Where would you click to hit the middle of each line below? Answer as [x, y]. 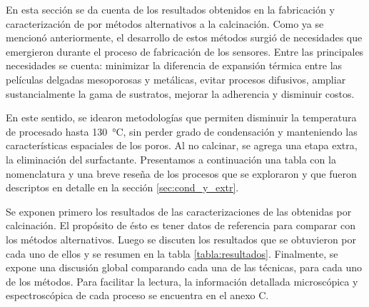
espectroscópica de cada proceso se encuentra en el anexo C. [137, 295]
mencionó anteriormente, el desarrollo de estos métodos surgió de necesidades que [184, 37]
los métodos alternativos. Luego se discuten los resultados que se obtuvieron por [181, 239]
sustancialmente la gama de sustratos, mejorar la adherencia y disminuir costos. [180, 93]
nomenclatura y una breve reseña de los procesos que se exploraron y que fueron [181, 173]
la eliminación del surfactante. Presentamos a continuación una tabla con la [171, 159]
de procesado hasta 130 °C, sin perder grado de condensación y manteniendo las [182, 131]
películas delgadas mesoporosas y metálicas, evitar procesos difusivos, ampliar [176, 79]
